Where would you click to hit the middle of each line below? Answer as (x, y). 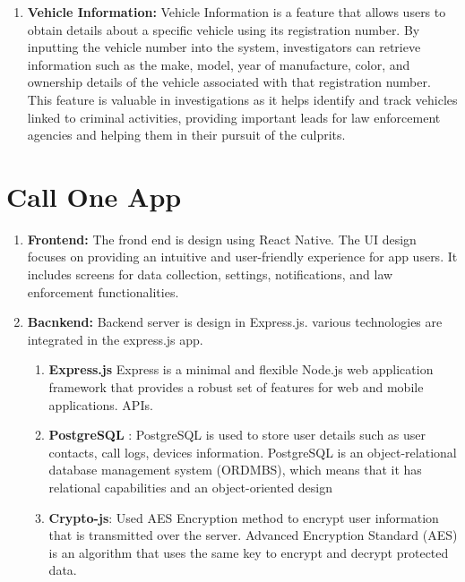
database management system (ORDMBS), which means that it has (235, 470)
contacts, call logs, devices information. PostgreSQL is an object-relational (253, 452)
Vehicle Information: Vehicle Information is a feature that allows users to (237, 12)
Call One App (94, 196)
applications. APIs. (101, 404)
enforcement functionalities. (103, 291)
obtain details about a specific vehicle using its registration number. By (224, 29)
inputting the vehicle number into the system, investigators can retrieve (224, 47)
